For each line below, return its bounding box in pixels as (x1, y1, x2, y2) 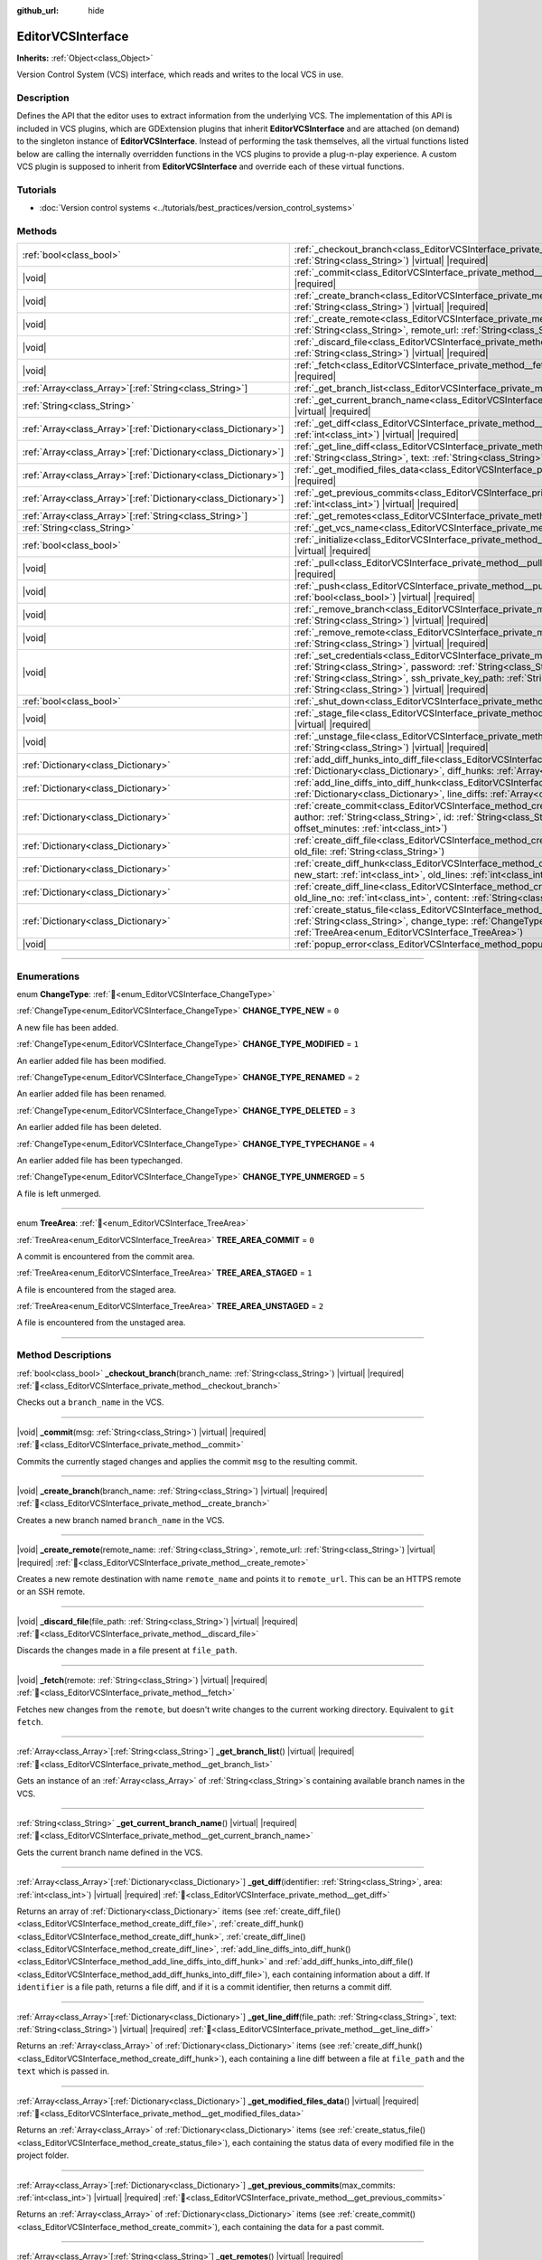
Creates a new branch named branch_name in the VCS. (16, 1514, 225, 1525)
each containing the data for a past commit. (221, 2221, 385, 2232)
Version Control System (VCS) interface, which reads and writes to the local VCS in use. (16, 69, 344, 80)
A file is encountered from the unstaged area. (16, 1317, 186, 1328)
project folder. (16, 2150, 70, 2161)
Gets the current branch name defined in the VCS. (16, 1847, 203, 1858)
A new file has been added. (16, 1022, 119, 1032)
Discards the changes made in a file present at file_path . (16, 1645, 238, 1656)
